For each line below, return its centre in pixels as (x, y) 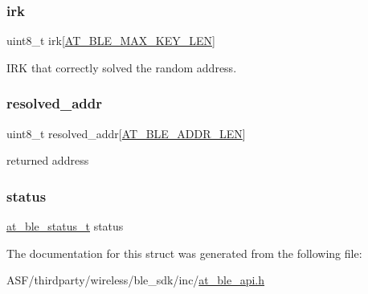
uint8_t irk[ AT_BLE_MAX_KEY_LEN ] (111, 41)
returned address (48, 160)
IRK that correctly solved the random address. (122, 67)
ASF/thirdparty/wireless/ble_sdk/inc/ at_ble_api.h (136, 280)
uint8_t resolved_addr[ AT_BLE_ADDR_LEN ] (126, 133)
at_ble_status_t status (65, 226)
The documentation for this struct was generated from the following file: (184, 253)
